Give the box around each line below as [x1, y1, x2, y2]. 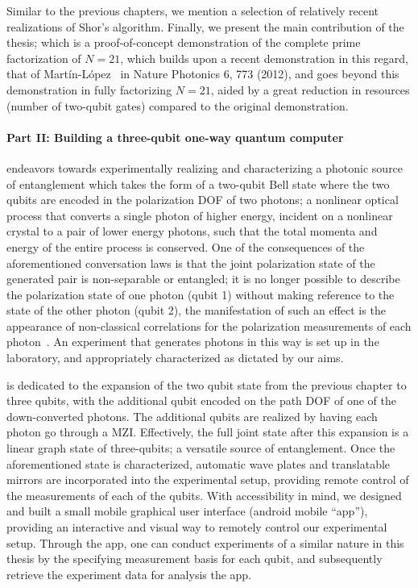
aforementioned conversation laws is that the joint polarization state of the [6, 254, 375, 271]
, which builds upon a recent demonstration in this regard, [120, 49, 408, 66]
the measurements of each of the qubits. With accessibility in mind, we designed [6, 486, 402, 503]
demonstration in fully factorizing [6, 81, 172, 98]
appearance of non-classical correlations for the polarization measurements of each [6, 317, 412, 334]
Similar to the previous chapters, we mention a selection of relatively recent [6, 2, 379, 19]
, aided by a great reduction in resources [210, 81, 410, 98]
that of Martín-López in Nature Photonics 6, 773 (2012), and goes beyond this [6, 65, 399, 82]
